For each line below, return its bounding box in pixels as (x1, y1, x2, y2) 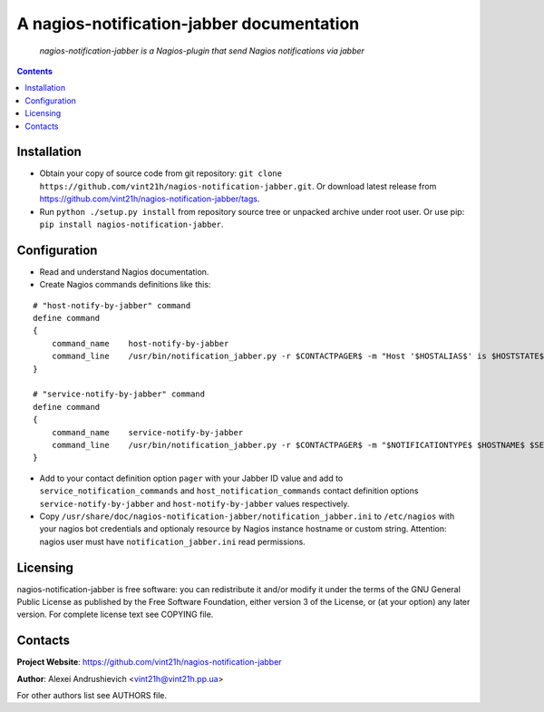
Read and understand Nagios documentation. (39, 266, 209, 277)
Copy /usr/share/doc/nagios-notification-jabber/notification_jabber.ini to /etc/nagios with (39, 511, 455, 522)
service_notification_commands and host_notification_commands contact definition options (39, 485, 419, 496)
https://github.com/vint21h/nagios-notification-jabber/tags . (39, 193, 260, 204)
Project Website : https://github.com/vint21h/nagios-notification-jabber (16, 657, 282, 668)
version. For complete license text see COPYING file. (16, 609, 214, 620)
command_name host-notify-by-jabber (51, 338, 229, 348)
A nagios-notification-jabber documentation (16, 14, 360, 34)
